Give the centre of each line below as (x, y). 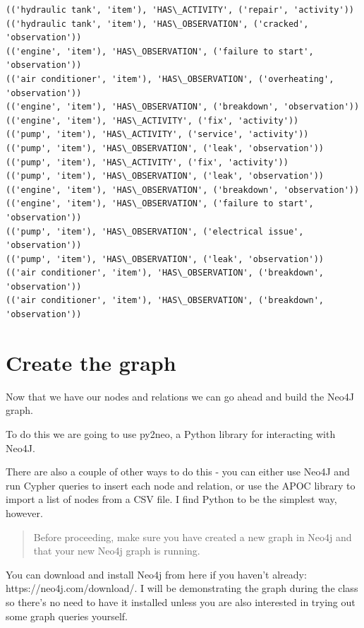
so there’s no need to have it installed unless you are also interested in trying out (181, 602)
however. (24, 513)
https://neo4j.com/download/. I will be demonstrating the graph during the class (182, 588)
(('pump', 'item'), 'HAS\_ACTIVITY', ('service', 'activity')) (157, 135)
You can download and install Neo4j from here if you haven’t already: (156, 574)
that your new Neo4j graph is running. (117, 551)
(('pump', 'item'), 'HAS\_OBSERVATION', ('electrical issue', (155, 231)
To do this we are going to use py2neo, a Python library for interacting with (171, 433)
